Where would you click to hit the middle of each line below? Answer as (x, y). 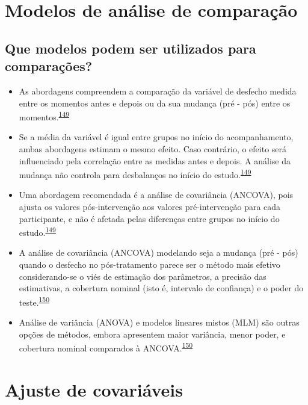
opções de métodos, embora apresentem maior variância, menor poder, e (152, 334)
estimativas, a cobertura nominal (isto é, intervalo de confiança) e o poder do (161, 288)
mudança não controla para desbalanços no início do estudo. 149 (135, 174)
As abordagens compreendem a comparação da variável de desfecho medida (158, 91)
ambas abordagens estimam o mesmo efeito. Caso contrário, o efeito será (153, 149)
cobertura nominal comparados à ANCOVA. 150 (106, 347)
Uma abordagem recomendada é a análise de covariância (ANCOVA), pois (156, 195)
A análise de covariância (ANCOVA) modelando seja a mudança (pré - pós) (159, 252)
